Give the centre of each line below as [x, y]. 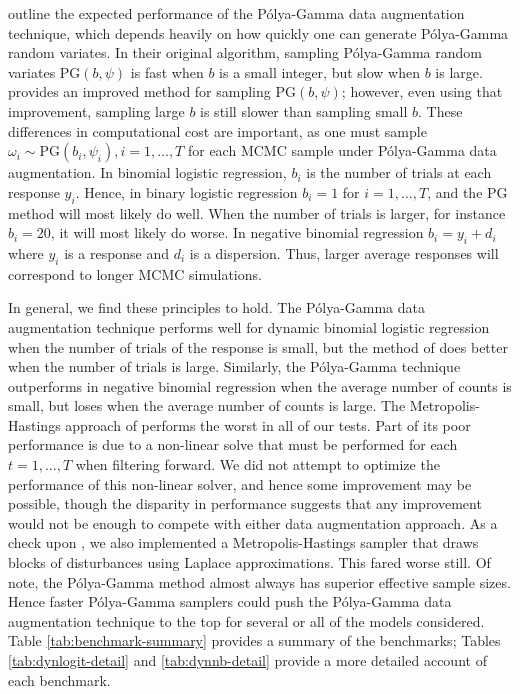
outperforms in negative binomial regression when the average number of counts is [260, 385]
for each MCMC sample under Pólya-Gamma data [342, 150]
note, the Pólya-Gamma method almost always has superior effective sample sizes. [259, 581]
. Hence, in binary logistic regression [186, 191]
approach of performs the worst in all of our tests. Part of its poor [268, 424]
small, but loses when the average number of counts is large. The [207, 405]
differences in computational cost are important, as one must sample [217, 130]
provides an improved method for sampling [139, 91]
